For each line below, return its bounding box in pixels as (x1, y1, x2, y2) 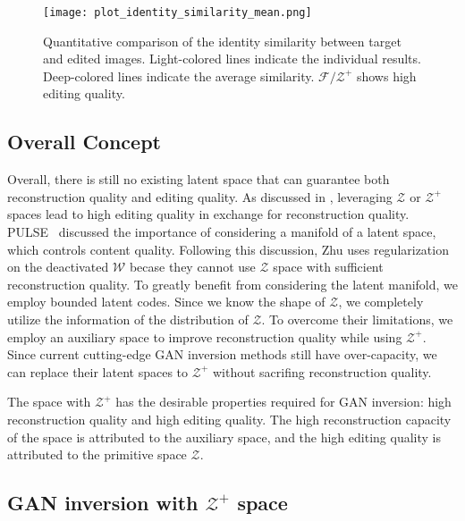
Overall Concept (7, 128, 161, 155)
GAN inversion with (7, 489, 199, 517)
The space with (7, 392, 91, 411)
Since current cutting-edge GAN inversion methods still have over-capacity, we (7, 345, 437, 364)
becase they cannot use (129, 257, 256, 276)
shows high (356, 66, 417, 85)
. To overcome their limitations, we (261, 309, 453, 328)
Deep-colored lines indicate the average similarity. (43, 66, 315, 85)
